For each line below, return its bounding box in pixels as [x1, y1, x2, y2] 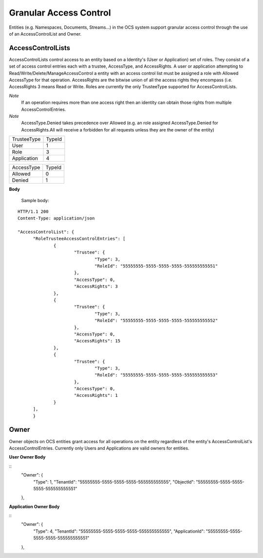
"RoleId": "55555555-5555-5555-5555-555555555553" [94, 372, 218, 378]
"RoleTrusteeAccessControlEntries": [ [33, 236, 126, 242]
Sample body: [21, 197, 49, 203]
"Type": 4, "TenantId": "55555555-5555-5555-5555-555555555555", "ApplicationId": [33, 528, 205, 534]
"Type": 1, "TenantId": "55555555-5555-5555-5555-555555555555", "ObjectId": [33, 479, 195, 484]
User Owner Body [9, 454, 46, 460]
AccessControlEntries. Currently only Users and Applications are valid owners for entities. [9, 445, 189, 451]
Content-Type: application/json [18, 216, 95, 221]
